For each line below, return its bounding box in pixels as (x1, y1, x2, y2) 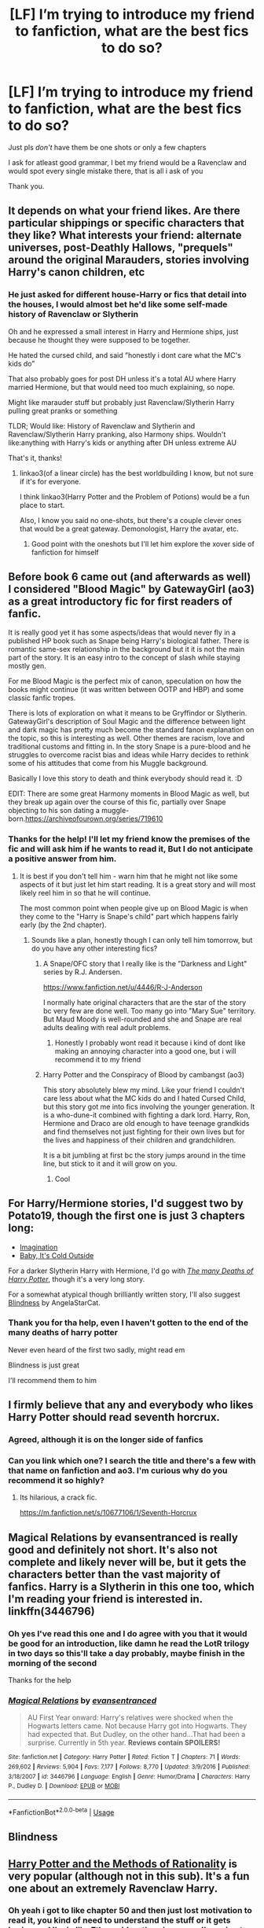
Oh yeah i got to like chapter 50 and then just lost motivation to (8, 1905, 253, 1916)
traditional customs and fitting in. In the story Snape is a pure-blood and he (8, 741, 251, 752)
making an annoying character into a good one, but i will (54, 1046, 237, 1055)
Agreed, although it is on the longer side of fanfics (8, 1434, 203, 1445)
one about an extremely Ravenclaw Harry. (8, 1882, 218, 1895)
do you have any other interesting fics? (31, 944, 158, 953)
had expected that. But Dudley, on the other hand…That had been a (27, 1730, 246, 1739)
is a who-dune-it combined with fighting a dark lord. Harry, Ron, (42, 1110, 251, 1120)
